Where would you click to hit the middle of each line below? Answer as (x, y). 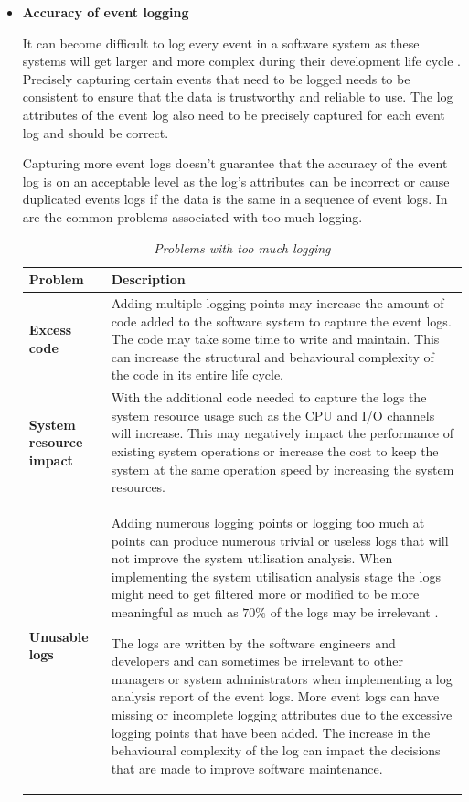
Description (148, 279)
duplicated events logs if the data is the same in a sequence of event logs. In (235, 199)
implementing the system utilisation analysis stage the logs (276, 576)
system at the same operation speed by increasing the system (282, 469)
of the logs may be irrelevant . (354, 611)
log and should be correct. (96, 132)
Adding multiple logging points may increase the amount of (277, 302)
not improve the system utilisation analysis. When (252, 558)
